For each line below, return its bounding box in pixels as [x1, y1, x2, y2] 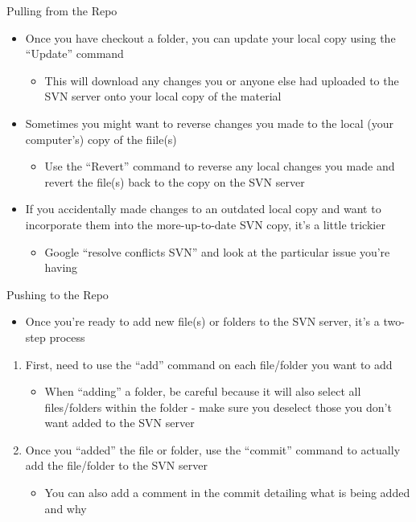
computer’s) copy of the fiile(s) [25, 130, 177, 147]
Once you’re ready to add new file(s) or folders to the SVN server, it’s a [25, 313, 380, 330]
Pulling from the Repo [6, 2, 117, 18]
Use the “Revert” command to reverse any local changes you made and [44, 158, 395, 175]
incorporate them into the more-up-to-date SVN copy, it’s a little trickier [25, 216, 385, 232]
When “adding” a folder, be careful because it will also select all [44, 383, 361, 400]
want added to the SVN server [44, 414, 195, 431]
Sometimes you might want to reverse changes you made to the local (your [25, 114, 394, 131]
